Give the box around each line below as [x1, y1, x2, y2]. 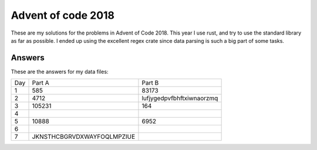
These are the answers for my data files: [11, 68, 109, 75]
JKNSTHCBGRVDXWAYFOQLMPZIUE [32, 132, 136, 141]
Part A [32, 79, 49, 87]
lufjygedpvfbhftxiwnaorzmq [141, 94, 218, 103]
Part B [141, 79, 159, 87]
